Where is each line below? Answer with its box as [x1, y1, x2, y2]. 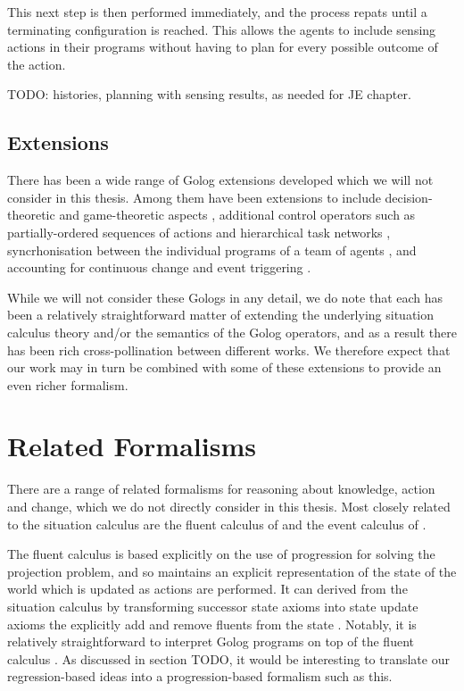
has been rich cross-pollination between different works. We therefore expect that [7, 340, 451, 359]
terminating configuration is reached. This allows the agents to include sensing [7, 20, 436, 38]
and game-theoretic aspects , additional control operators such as [59, 205, 416, 224]
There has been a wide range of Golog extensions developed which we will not [7, 171, 434, 189]
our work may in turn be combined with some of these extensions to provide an [7, 358, 442, 377]
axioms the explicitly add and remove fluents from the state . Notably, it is [7, 614, 417, 633]
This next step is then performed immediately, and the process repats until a [7, 3, 427, 21]
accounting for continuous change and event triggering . [7, 258, 311, 277]
